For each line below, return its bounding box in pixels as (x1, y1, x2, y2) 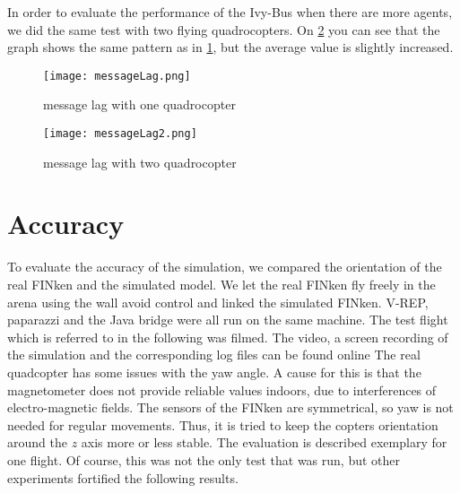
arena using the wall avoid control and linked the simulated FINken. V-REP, (7, 292, 429, 311)
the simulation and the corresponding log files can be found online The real (7, 345, 421, 364)
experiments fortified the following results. (7, 468, 239, 487)
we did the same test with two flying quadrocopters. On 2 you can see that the (7, 20, 440, 39)
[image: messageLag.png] (43, 69, 191, 82)
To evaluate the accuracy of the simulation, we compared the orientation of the (7, 257, 442, 276)
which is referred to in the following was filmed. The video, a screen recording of (7, 327, 448, 346)
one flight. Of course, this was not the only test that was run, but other (7, 450, 401, 469)
